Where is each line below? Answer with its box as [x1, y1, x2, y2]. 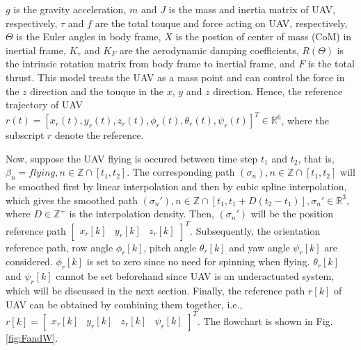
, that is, [298, 151, 335, 165]
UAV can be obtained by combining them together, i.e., [6, 297, 243, 311]
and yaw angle [229, 240, 290, 254]
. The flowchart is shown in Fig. [198, 313, 333, 328]
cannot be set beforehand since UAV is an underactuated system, [56, 269, 335, 283]
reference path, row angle [6, 240, 113, 254]
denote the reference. [55, 128, 144, 142]
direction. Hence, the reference [213, 83, 343, 98]
